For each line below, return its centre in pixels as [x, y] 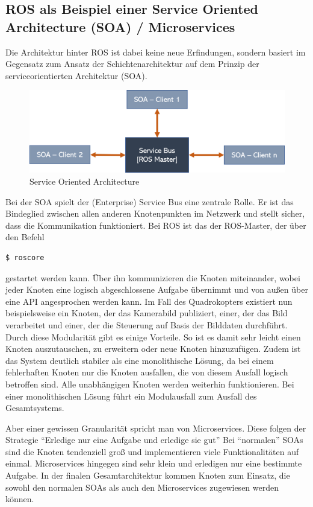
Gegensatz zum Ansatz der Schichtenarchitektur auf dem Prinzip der [132, 64]
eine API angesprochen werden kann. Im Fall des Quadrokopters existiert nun [149, 301]
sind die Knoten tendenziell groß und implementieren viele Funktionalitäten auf [152, 451]
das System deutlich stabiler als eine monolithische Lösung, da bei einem [140, 360]
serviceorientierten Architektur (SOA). [76, 75]
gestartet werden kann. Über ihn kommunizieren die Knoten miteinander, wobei [153, 277]
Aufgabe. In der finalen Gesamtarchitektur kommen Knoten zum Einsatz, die [148, 475]
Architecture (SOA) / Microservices [120, 26]
